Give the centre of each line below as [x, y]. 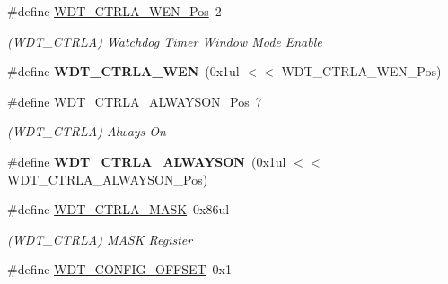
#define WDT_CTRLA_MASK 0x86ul [119, 209]
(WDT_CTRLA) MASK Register [100, 239]
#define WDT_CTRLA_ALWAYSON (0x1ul [147, 161]
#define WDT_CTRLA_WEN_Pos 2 [114, 11]
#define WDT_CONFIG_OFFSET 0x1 [119, 269]
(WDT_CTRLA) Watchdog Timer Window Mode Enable [165, 41]
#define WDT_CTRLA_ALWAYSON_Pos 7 [135, 101]
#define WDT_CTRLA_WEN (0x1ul [123, 71]
